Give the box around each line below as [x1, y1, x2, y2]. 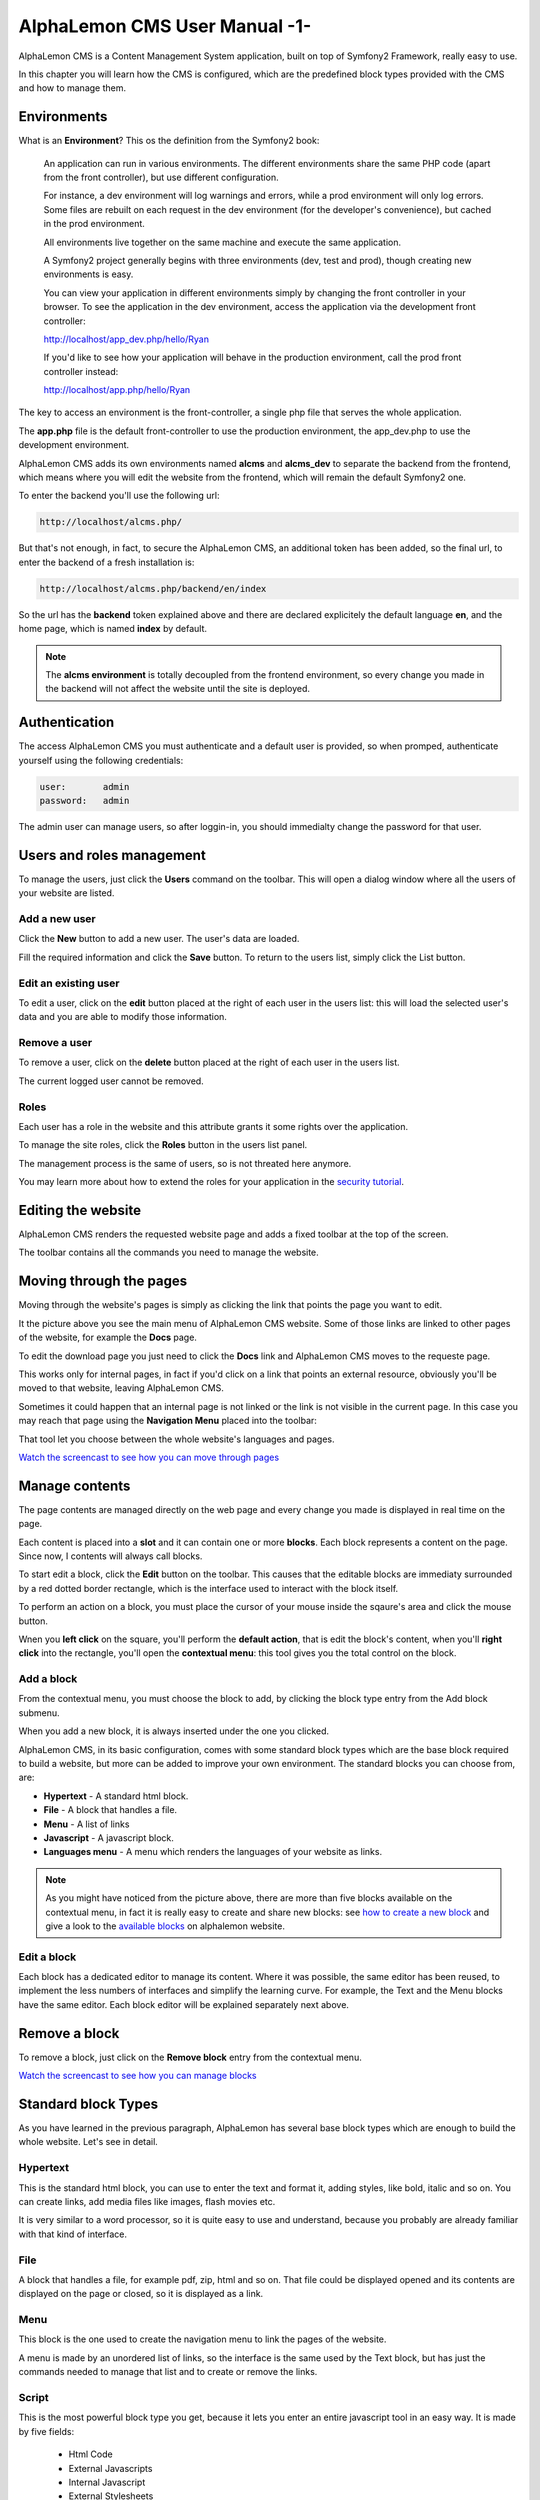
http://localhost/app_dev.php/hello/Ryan [43, 333, 210, 345]
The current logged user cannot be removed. [18, 1075, 204, 1087]
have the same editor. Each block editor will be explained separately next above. [18, 1998, 350, 2010]
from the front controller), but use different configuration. [43, 171, 279, 184]
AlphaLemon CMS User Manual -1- [18, 15, 312, 37]
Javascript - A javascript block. [43, 1831, 175, 1844]
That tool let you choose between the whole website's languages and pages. [18, 1433, 335, 1445]
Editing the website [18, 1202, 142, 1219]
